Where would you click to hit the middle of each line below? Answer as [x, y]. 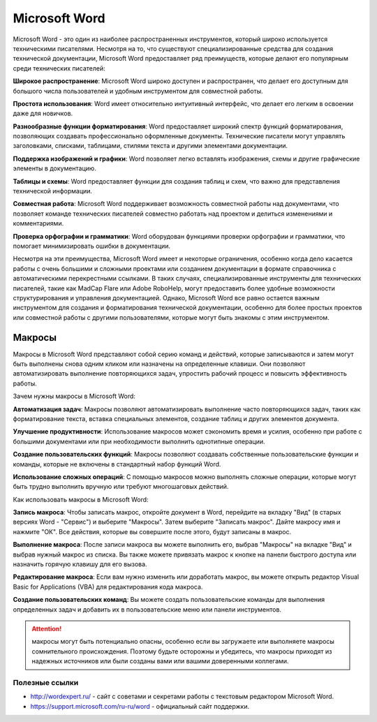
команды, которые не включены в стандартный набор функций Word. [117, 464]
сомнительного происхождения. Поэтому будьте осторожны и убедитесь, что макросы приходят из [182, 651]
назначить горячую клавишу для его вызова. [80, 564]
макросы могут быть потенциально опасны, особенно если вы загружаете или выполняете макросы [183, 642]
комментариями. [38, 223]
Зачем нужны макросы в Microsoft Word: [74, 396]
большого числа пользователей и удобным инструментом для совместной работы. [138, 91]
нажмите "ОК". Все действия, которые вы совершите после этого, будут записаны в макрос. [152, 531]
